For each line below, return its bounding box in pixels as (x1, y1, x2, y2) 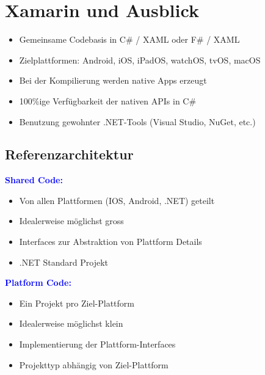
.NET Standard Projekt (19, 255, 108, 268)
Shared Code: (5, 173, 63, 186)
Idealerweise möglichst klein (19, 317, 123, 330)
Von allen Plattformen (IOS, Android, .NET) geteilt (19, 194, 215, 206)
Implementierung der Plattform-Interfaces (19, 338, 176, 351)
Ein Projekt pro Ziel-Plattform (19, 296, 134, 309)
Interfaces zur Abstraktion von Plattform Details (19, 235, 202, 248)
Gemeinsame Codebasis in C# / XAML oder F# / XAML (19, 33, 240, 46)
